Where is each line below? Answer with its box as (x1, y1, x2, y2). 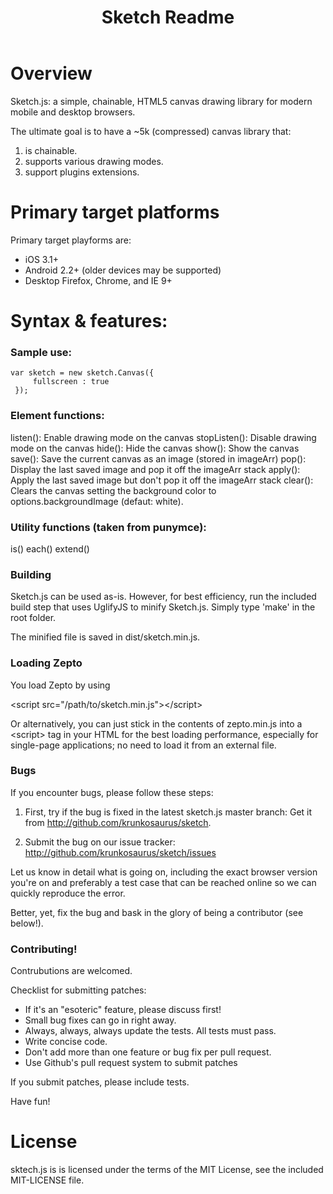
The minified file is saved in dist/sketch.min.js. (10, 631, 201, 643)
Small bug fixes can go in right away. (24, 1014, 177, 1026)
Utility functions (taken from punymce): (10, 520, 207, 534)
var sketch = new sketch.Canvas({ (10, 368, 155, 378)
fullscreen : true (32, 377, 110, 387)
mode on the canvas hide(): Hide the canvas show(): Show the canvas (10, 442, 300, 454)
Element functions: (10, 409, 105, 423)
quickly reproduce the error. (10, 887, 126, 899)
